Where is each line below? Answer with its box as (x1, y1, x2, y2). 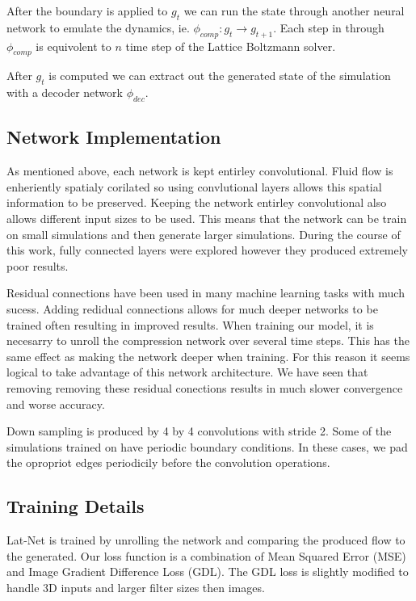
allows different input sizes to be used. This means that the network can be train (6, 209, 407, 226)
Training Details (6, 494, 145, 519)
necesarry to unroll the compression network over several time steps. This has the (6, 332, 410, 349)
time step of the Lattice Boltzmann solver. (125, 37, 336, 54)
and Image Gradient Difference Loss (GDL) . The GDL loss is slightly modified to (6, 563, 409, 580)
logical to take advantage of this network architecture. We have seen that (6, 364, 368, 380)
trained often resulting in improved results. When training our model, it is (6, 316, 374, 333)
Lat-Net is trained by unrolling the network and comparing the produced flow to (6, 532, 405, 548)
